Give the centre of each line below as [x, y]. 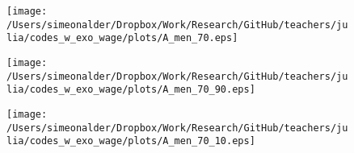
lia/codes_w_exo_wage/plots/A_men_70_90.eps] [131, 90]
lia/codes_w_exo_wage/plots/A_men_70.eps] [122, 38]
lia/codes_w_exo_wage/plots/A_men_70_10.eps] [131, 141]
